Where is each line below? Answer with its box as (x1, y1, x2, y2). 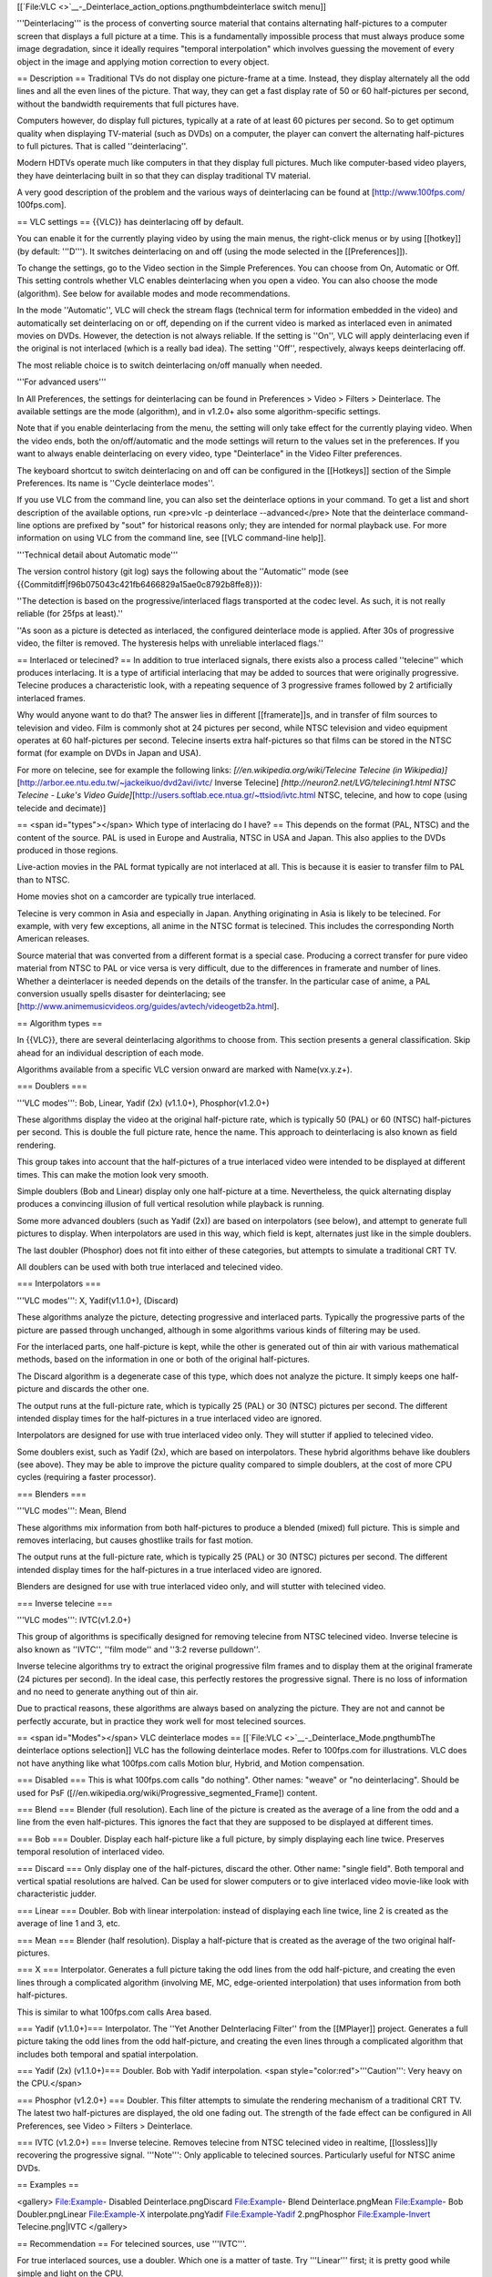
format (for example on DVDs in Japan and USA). (16, 748, 201, 759)
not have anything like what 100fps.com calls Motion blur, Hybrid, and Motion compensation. (16, 1758, 364, 1769)
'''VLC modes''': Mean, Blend (16, 1506, 127, 1516)
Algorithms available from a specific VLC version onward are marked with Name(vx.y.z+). (16, 1064, 353, 1075)
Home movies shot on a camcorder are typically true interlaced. (16, 891, 257, 902)
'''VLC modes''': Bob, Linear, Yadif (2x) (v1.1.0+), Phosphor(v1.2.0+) (16, 1098, 270, 1108)
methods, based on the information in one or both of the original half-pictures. (16, 1353, 310, 1365)
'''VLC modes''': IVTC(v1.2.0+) (16, 1614, 131, 1625)
